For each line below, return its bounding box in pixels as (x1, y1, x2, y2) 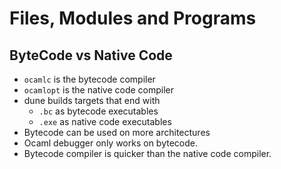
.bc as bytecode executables (38, 105, 159, 117)
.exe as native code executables (38, 116, 172, 127)
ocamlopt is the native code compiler (23, 84, 174, 96)
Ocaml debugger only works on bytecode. (23, 137, 198, 149)
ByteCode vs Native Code (9, 47, 173, 64)
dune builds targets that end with (23, 95, 161, 106)
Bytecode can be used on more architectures (23, 127, 211, 138)
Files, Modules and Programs (9, 7, 257, 30)
